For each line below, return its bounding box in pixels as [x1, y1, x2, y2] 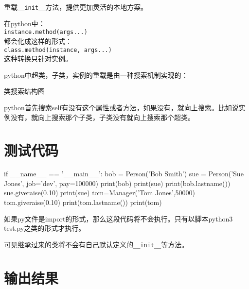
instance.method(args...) [4, 29, 88, 36]
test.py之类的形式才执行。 [4, 223, 86, 233]
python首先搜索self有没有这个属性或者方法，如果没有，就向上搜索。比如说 [4, 102, 239, 112]
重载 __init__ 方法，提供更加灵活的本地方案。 [4, 2, 148, 12]
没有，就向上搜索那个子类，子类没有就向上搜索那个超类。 [10, 112, 195, 122]
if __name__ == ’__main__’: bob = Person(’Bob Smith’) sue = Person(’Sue [4, 169, 244, 179]
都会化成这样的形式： [4, 35, 72, 46]
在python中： [4, 18, 45, 28]
